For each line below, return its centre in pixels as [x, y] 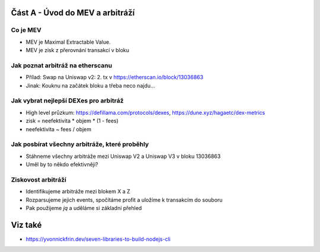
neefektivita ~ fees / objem [59, 129]
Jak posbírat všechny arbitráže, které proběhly [80, 144]
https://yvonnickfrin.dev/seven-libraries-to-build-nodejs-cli [98, 239]
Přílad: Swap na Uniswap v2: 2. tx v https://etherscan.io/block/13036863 [115, 77]
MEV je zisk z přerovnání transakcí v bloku [78, 50]
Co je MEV [26, 30]
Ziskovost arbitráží [39, 179]
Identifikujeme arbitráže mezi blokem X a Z [78, 192]
